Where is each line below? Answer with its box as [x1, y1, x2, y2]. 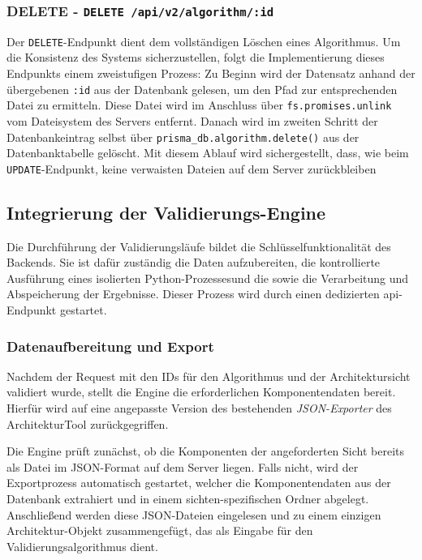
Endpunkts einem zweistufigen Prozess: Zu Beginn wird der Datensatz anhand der [6, 65, 416, 82]
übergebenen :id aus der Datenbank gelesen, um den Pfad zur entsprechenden [6, 80, 398, 97]
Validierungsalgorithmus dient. [6, 537, 158, 554]
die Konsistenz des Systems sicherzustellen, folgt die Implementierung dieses [6, 49, 385, 66]
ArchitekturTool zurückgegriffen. [6, 415, 169, 432]
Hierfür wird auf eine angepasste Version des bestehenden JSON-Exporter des [6, 400, 392, 417]
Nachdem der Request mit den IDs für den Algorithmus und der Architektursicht [6, 367, 411, 384]
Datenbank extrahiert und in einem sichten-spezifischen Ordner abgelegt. [6, 489, 369, 507]
